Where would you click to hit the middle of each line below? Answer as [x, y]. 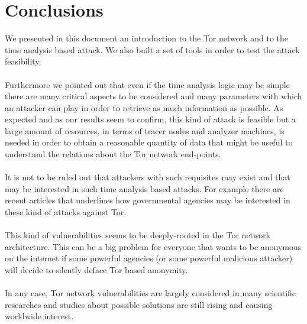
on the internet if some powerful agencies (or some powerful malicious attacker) [149, 258]
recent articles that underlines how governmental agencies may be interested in [148, 200]
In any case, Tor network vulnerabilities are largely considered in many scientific [151, 293]
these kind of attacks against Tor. [66, 212]
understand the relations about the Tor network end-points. [113, 154]
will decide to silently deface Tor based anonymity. [96, 270]
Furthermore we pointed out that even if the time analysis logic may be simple [147, 84]
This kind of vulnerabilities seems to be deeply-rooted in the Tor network [138, 235]
